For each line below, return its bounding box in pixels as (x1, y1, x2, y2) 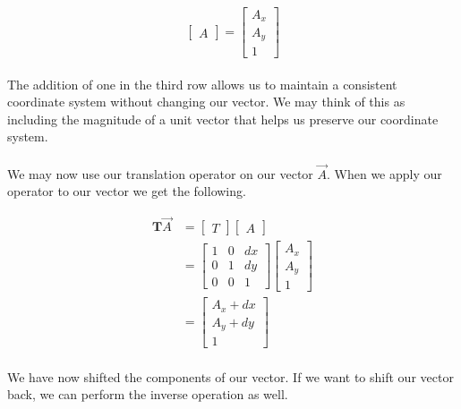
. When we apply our (327, 164, 442, 183)
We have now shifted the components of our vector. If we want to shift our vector (7, 367, 454, 386)
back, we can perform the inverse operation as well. (7, 385, 288, 404)
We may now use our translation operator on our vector (7, 164, 313, 183)
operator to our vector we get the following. (7, 182, 246, 200)
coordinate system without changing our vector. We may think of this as (7, 92, 406, 111)
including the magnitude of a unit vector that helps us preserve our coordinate (7, 109, 439, 128)
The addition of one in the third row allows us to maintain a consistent (7, 74, 397, 93)
